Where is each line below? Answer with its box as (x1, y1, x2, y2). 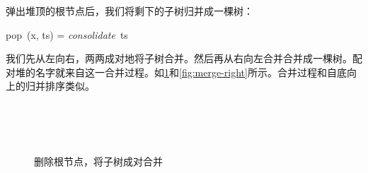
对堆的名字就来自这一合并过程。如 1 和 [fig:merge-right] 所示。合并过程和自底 (6, 64, 347, 79)
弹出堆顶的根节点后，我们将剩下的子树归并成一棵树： (6, 4, 253, 18)
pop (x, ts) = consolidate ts (6, 27, 128, 42)
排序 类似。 (45, 78, 95, 93)
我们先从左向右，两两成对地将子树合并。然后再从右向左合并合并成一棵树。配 (6, 51, 362, 66)
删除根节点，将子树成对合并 (34, 153, 163, 168)
